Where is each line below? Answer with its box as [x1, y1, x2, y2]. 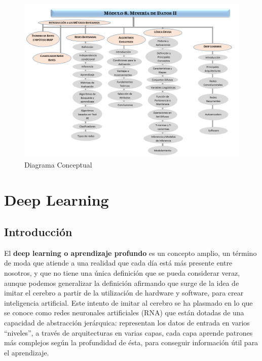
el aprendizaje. [4, 347, 49, 357]
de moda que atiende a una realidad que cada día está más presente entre [4, 257, 233, 268]
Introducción [4, 224, 72, 240]
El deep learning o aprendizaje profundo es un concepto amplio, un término [4, 247, 257, 258]
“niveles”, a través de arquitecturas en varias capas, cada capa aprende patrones [4, 327, 253, 338]
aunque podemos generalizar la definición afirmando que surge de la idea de [4, 277, 239, 288]
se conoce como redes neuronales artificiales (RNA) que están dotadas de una [4, 307, 244, 318]
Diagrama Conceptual [24, 159, 92, 170]
